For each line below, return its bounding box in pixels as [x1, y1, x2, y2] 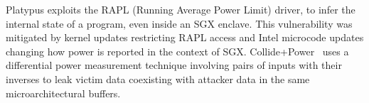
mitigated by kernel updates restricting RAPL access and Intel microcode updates [6, 30, 364, 45]
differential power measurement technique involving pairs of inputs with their [6, 58, 342, 72]
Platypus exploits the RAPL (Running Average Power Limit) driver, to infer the [6, 2, 355, 16]
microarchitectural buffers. [6, 85, 121, 100]
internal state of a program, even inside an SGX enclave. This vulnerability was [6, 16, 353, 31]
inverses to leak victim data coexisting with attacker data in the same [6, 71, 310, 86]
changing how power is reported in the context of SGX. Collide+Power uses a [6, 43, 349, 58]
